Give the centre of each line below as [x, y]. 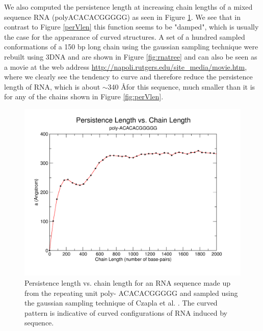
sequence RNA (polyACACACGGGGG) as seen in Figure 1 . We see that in [122, 17]
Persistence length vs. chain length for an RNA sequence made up [128, 283]
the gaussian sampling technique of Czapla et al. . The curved [121, 303]
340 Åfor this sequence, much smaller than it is [181, 86]
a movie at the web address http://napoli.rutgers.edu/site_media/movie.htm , [126, 66]
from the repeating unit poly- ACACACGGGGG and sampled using [131, 293]
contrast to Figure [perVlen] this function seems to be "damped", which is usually [131, 27]
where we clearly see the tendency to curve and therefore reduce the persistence [128, 77]
